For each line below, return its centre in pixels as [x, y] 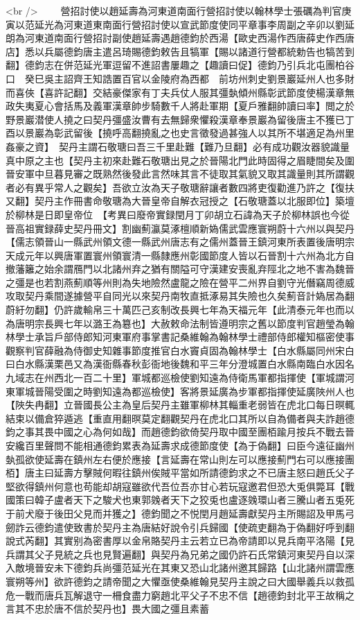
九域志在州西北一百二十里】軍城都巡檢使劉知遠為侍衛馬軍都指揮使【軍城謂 [175, 378]
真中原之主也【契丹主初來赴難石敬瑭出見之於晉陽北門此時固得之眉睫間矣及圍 [180, 160]
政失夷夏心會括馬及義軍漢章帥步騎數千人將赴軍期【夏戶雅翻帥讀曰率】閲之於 [180, 106]
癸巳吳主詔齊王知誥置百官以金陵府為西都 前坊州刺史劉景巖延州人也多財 [189, 78]
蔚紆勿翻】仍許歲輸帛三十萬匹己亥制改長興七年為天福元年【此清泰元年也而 [175, 310]
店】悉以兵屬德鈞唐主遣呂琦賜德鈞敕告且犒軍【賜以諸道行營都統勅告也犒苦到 [180, 51]
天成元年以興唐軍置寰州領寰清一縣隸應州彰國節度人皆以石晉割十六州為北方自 [180, 255]
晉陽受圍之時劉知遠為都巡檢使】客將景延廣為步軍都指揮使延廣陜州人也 [194, 391]
